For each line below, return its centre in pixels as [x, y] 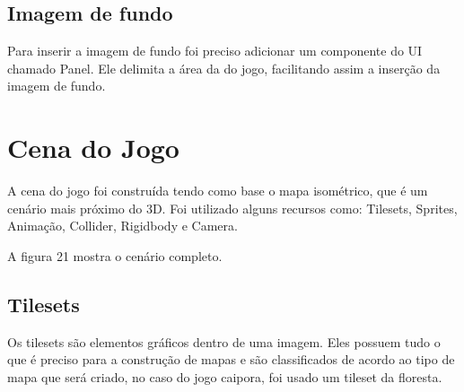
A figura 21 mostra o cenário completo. [115, 255]
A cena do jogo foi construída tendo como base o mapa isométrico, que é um [218, 191]
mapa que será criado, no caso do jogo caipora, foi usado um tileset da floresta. [225, 376]
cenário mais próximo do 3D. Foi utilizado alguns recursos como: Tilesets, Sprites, [232, 208]
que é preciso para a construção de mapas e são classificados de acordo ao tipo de [231, 359]
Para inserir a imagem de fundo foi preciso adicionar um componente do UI [215, 51]
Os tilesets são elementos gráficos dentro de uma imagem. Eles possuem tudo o [224, 341]
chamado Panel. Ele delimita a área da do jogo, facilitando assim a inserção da [224, 68]
